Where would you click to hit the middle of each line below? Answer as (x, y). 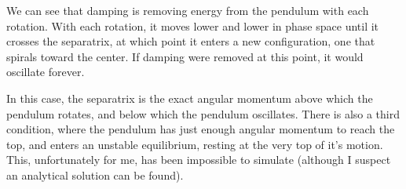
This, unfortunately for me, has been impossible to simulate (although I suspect (199, 160)
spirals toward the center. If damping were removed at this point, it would (185, 56)
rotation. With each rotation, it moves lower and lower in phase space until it (193, 25)
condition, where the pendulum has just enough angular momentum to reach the (201, 129)
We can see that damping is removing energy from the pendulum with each (188, 10)
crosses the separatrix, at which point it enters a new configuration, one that (191, 41)
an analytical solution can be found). (95, 174)
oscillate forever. (46, 72)
